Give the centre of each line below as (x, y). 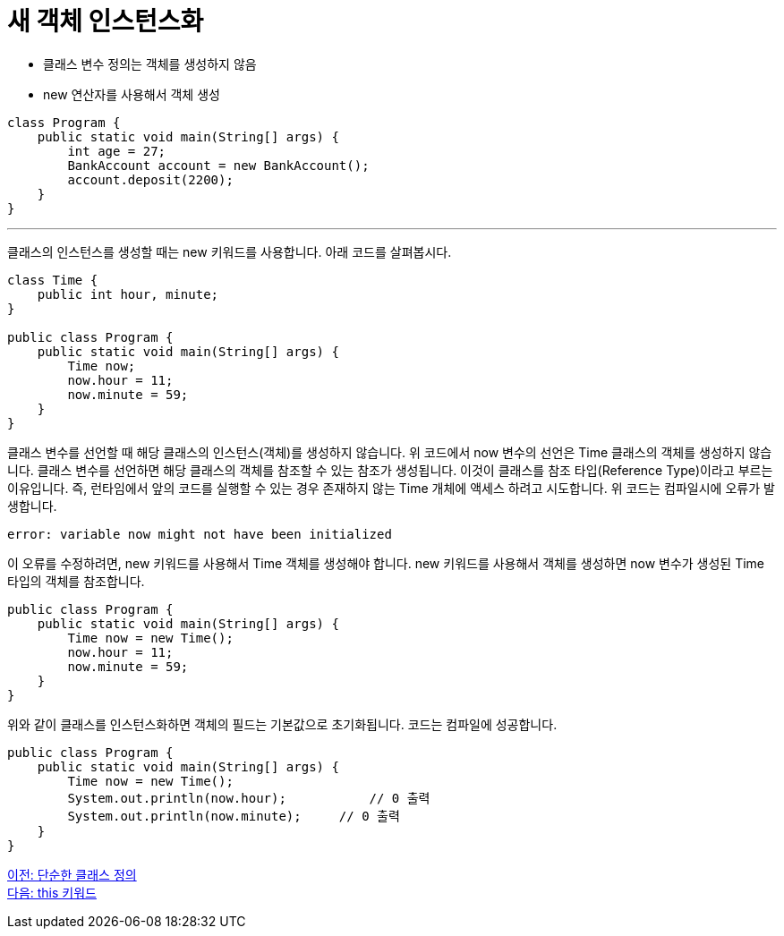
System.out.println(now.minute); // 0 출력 (234, 816)
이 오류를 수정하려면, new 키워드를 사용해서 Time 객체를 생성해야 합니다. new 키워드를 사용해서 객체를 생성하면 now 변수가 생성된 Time (386, 563)
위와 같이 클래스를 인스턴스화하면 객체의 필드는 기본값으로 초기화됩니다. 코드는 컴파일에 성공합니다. (282, 724)
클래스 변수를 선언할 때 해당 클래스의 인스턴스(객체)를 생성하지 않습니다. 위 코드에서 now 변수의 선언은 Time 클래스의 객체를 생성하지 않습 (390, 452)
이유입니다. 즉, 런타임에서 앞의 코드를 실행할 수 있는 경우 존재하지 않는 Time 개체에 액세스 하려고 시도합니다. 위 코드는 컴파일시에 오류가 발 (391, 488)
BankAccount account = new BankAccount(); (218, 165)
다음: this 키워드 (52, 892)
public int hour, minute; (128, 294)
